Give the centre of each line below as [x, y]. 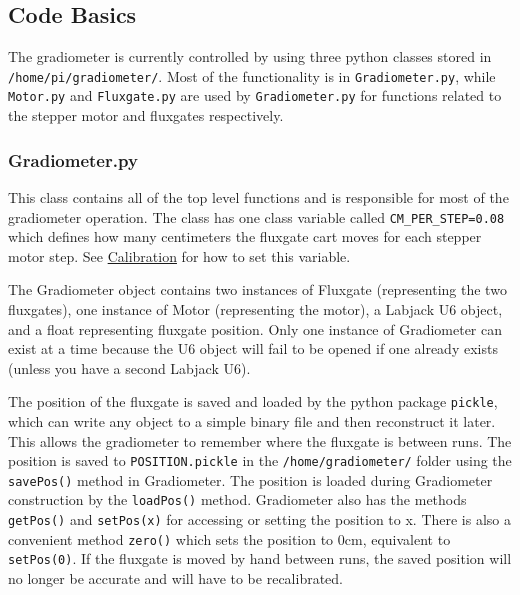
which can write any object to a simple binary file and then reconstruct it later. [252, 420]
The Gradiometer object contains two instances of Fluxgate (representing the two [257, 289]
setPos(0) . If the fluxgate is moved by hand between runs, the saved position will [260, 558]
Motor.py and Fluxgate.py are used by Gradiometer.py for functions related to [255, 95]
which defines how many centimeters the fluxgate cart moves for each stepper [245, 236]
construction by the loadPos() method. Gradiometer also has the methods [237, 499]
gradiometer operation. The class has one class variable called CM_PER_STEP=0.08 [256, 216]
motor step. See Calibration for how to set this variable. [179, 255]
